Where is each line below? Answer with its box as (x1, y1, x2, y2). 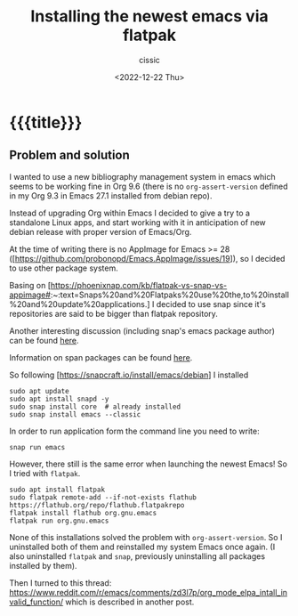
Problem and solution (9, 148, 131, 163)
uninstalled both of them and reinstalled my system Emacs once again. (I (9, 541, 276, 552)
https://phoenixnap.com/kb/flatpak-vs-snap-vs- (50, 280, 228, 290)
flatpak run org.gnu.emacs (9, 516, 109, 525)
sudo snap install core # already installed (9, 402, 181, 411)
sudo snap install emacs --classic (9, 409, 141, 419)
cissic (139, 54, 160, 65)
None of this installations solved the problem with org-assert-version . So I (9, 531, 283, 542)
